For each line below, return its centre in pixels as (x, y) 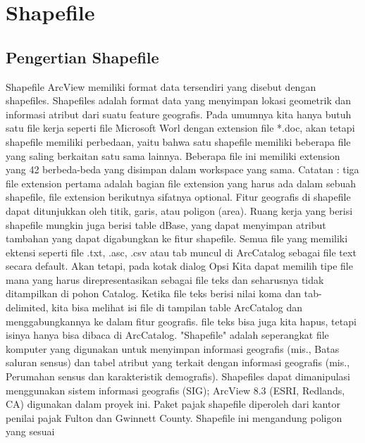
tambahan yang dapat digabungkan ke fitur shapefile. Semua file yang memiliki (177, 238)
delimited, (27, 307)
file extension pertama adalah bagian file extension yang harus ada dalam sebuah (181, 183)
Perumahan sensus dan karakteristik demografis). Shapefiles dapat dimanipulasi (178, 376)
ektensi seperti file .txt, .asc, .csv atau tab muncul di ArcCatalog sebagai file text (181, 252)
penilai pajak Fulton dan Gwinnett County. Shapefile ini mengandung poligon (174, 417)
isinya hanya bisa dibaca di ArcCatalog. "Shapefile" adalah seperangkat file (167, 335)
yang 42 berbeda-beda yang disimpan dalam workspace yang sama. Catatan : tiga (182, 169)
